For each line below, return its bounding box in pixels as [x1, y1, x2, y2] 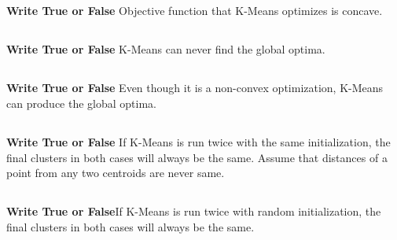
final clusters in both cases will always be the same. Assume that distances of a [6, 149, 388, 165]
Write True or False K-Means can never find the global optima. [6, 41, 325, 57]
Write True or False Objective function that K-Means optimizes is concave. [6, 2, 383, 19]
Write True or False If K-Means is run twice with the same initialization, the [6, 133, 391, 150]
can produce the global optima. [6, 94, 157, 111]
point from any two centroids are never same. [6, 164, 225, 181]
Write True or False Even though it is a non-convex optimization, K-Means [6, 79, 384, 96]
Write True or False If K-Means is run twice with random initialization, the [6, 203, 381, 220]
